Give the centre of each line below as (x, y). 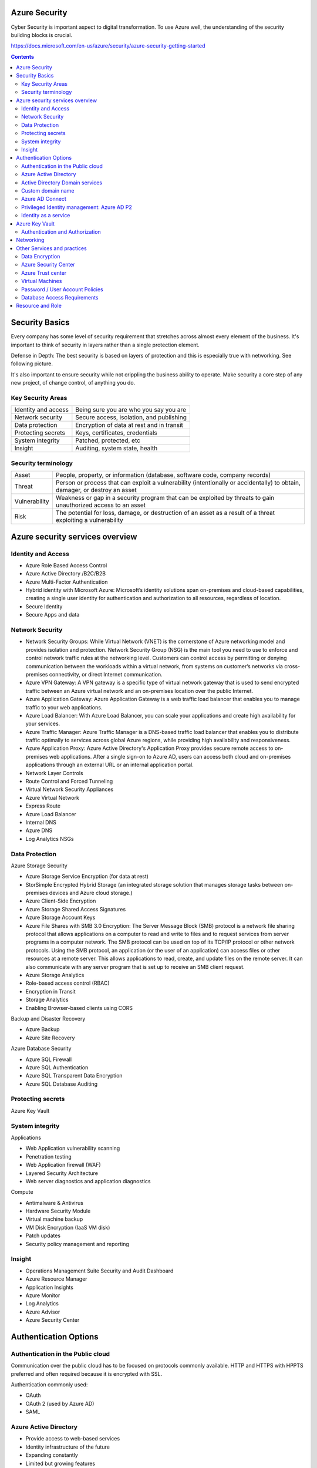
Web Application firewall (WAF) (63, 1165)
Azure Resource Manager (56, 1279)
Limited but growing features (60, 1463)
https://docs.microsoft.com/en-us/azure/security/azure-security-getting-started (108, 46)
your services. (43, 724)
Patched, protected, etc (108, 440)
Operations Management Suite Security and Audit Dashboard (100, 1271)
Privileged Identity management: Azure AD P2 (77, 207)
